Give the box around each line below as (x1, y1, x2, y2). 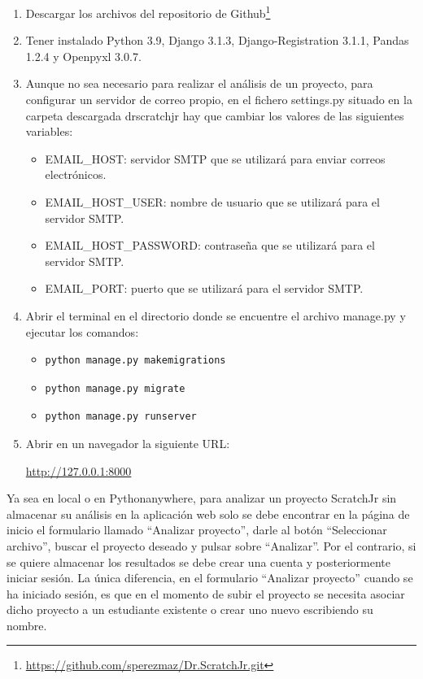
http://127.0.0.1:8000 (25, 462, 132, 479)
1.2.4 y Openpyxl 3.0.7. (25, 47, 142, 64)
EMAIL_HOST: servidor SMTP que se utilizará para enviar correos (45, 150, 386, 167)
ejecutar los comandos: (25, 323, 139, 340)
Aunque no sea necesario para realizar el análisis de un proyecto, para (25, 75, 373, 92)
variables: (25, 123, 73, 140)
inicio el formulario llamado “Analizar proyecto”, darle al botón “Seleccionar (7, 521, 387, 538)
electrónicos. (45, 166, 107, 183)
